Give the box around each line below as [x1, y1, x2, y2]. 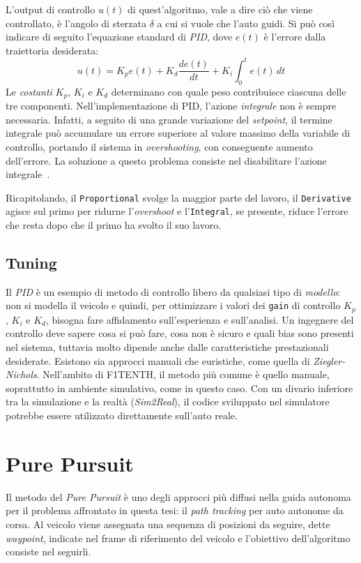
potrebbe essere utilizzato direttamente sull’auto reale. [6, 408, 238, 422]
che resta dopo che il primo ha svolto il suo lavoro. [6, 218, 222, 232]
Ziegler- [313, 353, 346, 368]
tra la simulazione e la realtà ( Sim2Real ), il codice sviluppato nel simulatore [6, 394, 330, 409]
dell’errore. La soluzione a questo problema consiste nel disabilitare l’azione [6, 153, 327, 167]
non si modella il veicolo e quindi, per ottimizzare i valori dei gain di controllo [6, 298, 341, 313]
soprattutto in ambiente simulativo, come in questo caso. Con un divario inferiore [6, 380, 353, 395]
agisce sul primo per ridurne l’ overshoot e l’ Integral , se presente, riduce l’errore [6, 204, 348, 218]
